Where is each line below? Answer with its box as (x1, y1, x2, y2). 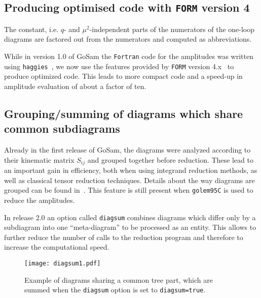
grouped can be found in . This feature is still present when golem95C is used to (4, 185, 253, 195)
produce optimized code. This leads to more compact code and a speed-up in (4, 71, 243, 81)
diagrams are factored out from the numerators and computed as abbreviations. (4, 34, 252, 44)
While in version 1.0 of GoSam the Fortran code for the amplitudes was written (4, 50, 253, 61)
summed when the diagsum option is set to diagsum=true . (24, 284, 206, 295)
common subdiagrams (4, 121, 120, 136)
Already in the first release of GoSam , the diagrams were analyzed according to (4, 144, 251, 155)
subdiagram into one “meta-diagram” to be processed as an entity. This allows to (4, 222, 256, 232)
